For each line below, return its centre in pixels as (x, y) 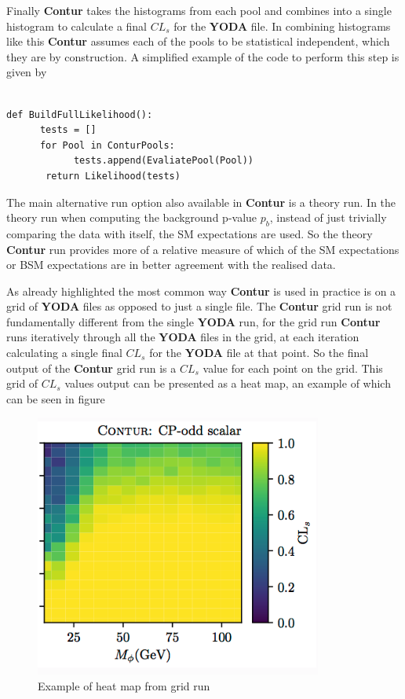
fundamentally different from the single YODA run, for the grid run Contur (193, 321)
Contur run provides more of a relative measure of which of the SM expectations (203, 249)
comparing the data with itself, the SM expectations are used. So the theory (190, 233)
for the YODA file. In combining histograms (282, 26)
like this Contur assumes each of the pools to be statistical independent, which (198, 41)
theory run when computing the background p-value (132, 217)
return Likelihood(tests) (113, 176)
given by (27, 72)
